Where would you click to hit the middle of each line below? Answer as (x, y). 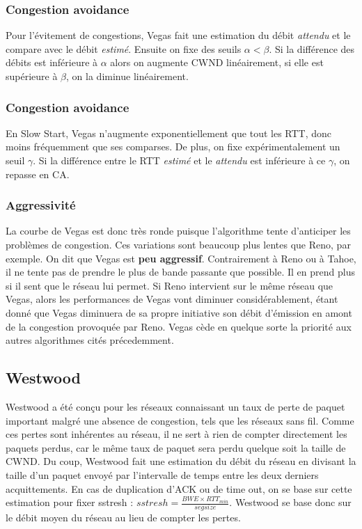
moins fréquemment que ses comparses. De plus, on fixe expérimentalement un (173, 147)
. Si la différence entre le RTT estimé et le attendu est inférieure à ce (179, 160)
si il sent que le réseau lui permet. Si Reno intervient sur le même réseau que (170, 285)
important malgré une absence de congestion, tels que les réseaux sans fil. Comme (180, 420)
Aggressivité (41, 205)
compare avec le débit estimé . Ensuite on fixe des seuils (124, 48)
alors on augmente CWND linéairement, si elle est (217, 62)
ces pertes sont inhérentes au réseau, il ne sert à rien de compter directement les (176, 434)
